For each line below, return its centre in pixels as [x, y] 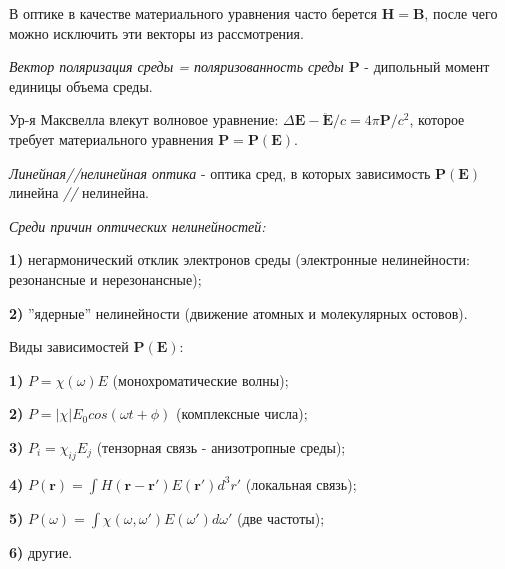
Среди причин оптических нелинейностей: [137, 225]
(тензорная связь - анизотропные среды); [221, 446]
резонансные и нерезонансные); [105, 278]
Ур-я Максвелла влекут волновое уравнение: [144, 119]
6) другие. [41, 551]
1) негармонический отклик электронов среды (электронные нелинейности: [239, 259]
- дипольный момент [427, 66]
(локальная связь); [301, 483]
